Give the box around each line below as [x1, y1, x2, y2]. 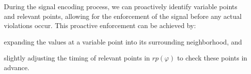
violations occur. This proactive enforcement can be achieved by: [4, 20, 196, 30]
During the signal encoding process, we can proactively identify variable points [4, 1, 237, 11]
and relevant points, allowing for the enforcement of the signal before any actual [4, 11, 242, 21]
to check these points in [177, 53, 248, 63]
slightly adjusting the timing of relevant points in [4, 53, 150, 63]
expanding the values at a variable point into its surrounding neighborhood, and [4, 36, 242, 46]
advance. [4, 62, 30, 72]
